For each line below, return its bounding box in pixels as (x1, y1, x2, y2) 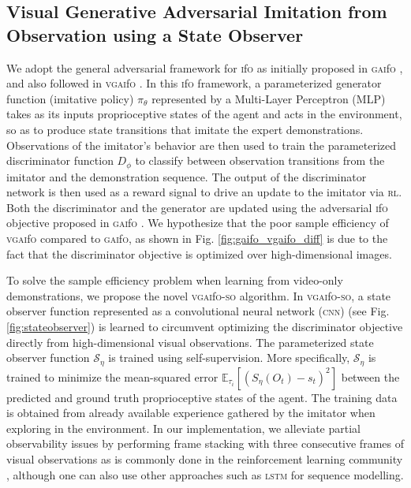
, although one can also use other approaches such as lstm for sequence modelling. (6, 466, 404, 482)
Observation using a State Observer (6, 22, 304, 47)
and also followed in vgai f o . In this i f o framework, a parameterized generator (6, 75, 382, 91)
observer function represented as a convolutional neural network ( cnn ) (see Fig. (6, 303, 390, 319)
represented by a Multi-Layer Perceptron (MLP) (151, 90, 386, 106)
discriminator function (6, 152, 114, 169)
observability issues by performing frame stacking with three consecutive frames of (6, 435, 404, 452)
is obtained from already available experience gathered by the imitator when (6, 404, 376, 421)
